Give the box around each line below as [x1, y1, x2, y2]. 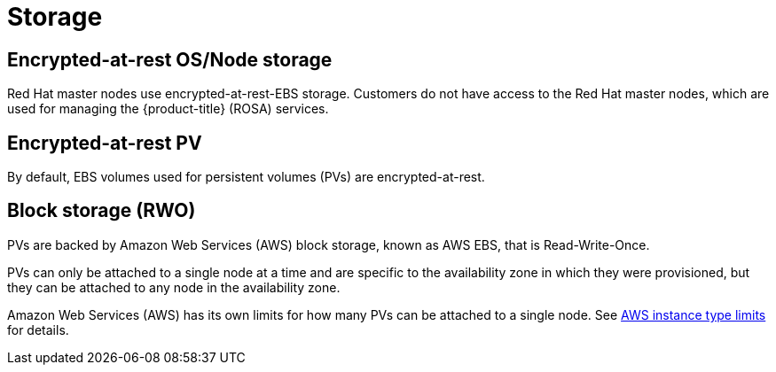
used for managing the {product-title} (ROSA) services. [7, 101, 329, 117]
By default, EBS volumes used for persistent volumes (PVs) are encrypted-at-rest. [7, 169, 485, 185]
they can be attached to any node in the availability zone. [7, 279, 341, 295]
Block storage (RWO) [7, 199, 196, 222]
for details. [7, 322, 69, 337]
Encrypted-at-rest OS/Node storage [7, 48, 333, 71]
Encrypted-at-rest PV [7, 131, 202, 154]
